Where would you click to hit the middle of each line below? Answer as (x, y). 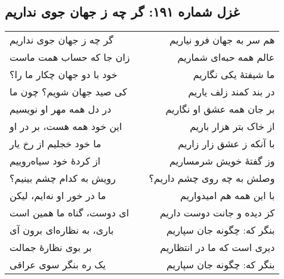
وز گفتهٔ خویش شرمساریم (222, 161)
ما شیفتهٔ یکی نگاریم (234, 75)
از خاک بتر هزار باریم (232, 126)
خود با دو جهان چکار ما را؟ (64, 75)
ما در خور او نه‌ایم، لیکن (58, 196)
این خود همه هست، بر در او (66, 126)
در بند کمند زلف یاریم (231, 92)
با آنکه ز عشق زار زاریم (226, 144)
